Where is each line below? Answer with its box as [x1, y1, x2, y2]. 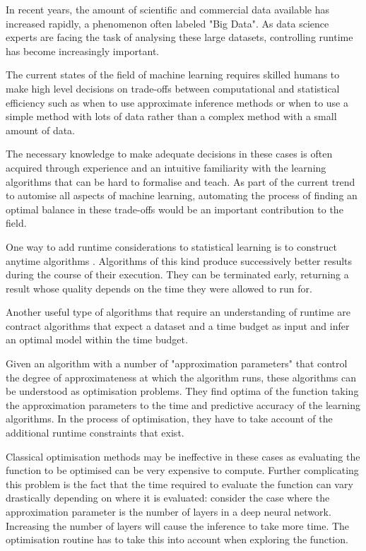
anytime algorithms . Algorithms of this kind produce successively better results [6, 253, 353, 268]
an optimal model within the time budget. [6, 332, 188, 347]
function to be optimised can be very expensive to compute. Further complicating [6, 463, 359, 478]
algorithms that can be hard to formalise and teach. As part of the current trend [6, 174, 355, 189]
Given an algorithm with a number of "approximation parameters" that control [6, 356, 348, 371]
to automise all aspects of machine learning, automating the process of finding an [6, 188, 358, 203]
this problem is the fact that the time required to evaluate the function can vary [6, 476, 353, 491]
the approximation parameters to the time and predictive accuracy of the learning [6, 397, 360, 412]
